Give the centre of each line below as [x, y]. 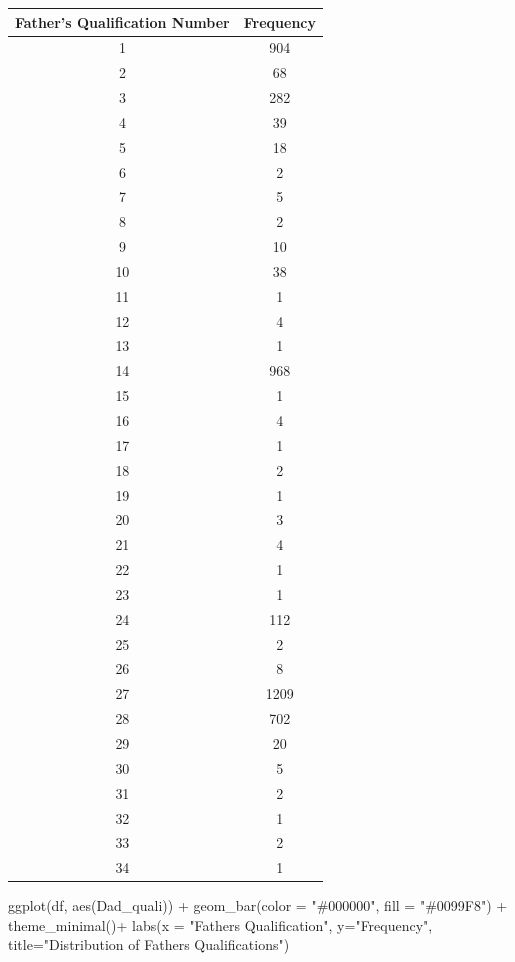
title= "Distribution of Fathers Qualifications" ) [149, 944]
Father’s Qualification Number [122, 21]
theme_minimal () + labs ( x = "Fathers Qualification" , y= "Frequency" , [220, 924]
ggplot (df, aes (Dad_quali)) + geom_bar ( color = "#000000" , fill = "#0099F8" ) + [258, 905]
